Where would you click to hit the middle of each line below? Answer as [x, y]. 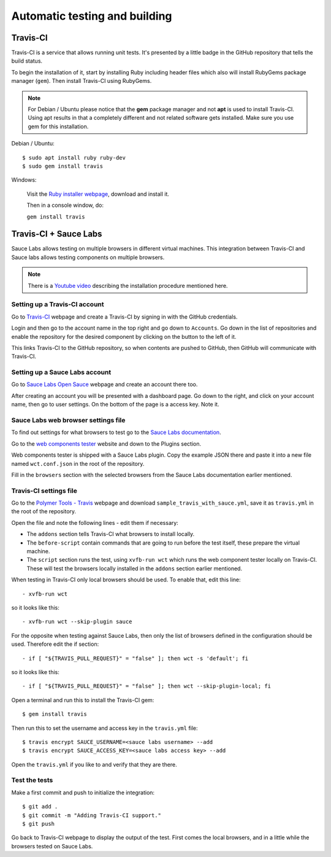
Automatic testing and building [92, 16]
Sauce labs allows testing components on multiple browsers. [88, 257]
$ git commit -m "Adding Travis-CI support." [92, 815]
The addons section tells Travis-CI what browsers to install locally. [111, 534]
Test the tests [32, 780]
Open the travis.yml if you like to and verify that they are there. [94, 764]
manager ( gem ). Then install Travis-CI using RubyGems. [82, 81]
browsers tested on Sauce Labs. [52, 846]
